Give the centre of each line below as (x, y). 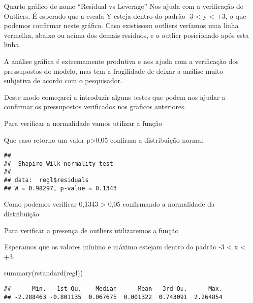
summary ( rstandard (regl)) (44, 273)
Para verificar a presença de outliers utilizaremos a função (91, 230)
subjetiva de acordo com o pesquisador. (63, 80)
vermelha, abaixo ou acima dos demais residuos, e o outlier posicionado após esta (126, 35)
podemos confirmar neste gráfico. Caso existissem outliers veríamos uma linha (121, 25)
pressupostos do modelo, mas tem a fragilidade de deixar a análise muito (114, 71)
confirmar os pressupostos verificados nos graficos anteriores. (95, 106)
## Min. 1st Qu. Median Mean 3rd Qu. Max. (113, 288)
